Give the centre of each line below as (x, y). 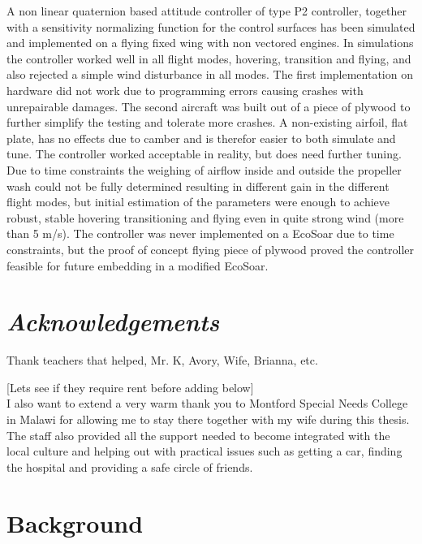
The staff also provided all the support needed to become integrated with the (198, 435)
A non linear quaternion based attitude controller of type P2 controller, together (207, 11)
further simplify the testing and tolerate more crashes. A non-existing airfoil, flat (207, 122)
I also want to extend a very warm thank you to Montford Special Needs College (207, 403)
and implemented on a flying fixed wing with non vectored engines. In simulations (210, 43)
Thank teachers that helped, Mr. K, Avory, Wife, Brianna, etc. (162, 360)
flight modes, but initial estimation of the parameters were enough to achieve (198, 202)
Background (75, 522)
